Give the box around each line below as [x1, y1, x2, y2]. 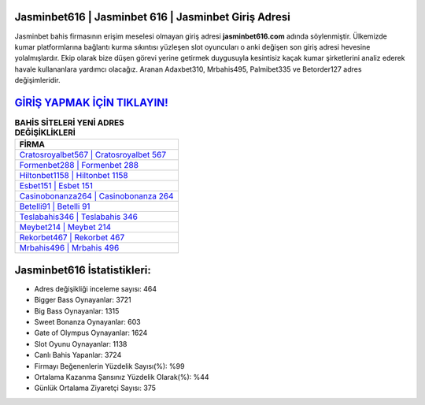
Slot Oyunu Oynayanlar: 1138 [34, 339, 128, 348]
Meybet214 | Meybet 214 [19, 221, 112, 232]
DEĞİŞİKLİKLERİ [14, 127, 76, 138]
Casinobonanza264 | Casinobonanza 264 [19, 191, 174, 202]
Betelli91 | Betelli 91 [19, 201, 91, 212]
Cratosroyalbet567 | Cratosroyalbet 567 [19, 150, 167, 161]
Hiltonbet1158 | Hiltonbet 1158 [19, 170, 129, 181]
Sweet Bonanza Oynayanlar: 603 [34, 318, 141, 327]
